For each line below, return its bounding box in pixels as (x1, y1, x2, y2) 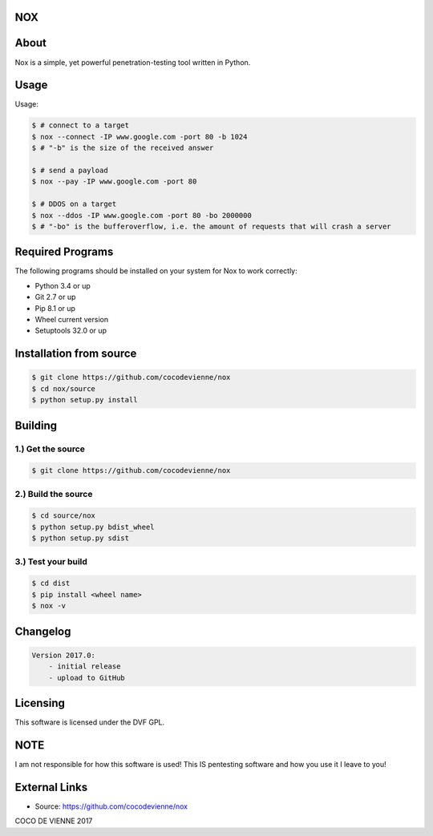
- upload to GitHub (48, 673, 126, 682)
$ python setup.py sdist (31, 534, 130, 543)
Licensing (14, 696, 66, 709)
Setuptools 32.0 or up (34, 325, 107, 336)
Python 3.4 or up (34, 281, 91, 290)
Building (14, 418, 58, 432)
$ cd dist (31, 579, 71, 588)
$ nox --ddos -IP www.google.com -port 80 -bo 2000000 (31, 211, 252, 220)
